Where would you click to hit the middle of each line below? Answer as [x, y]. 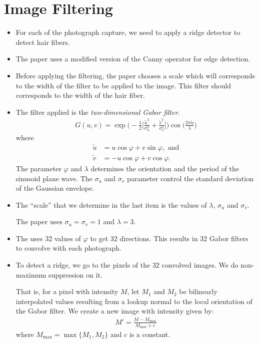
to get [99, 238]
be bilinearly [198, 291]
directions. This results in [159, 238]
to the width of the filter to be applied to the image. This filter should [123, 85]
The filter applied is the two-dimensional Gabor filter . [98, 112]
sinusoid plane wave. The [54, 178]
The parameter [38, 168]
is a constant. [150, 334]
